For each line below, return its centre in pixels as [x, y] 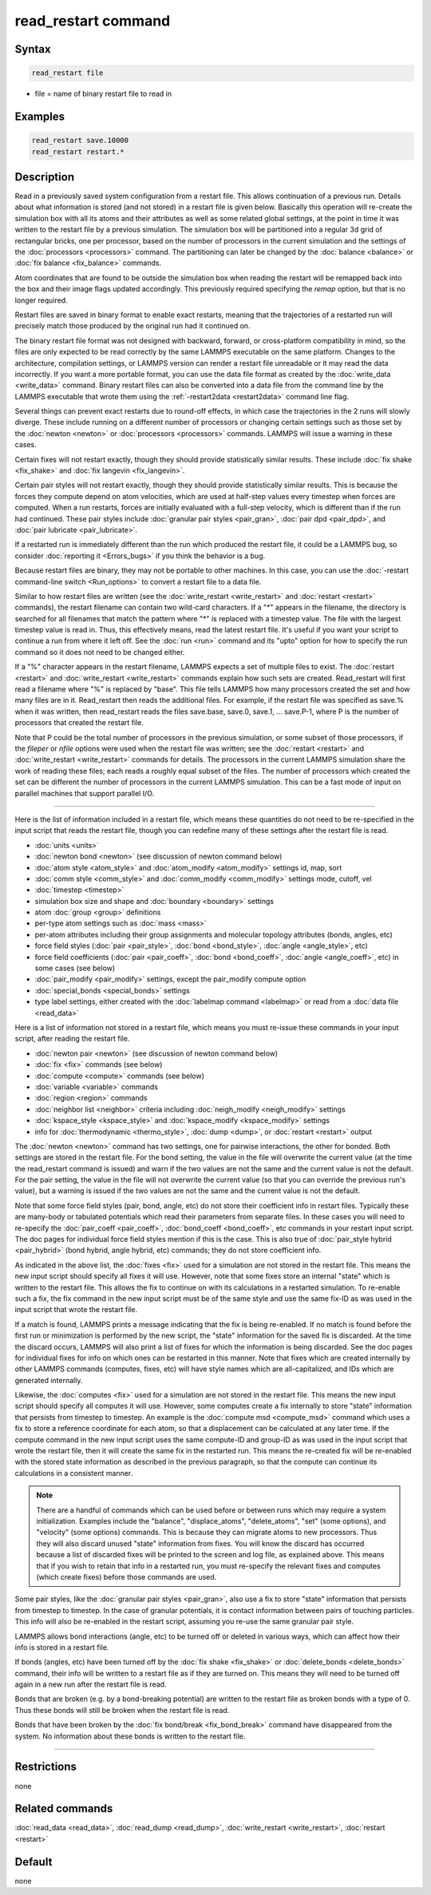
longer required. [41, 300]
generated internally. [49, 1380]
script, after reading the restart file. [72, 1039]
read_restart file [67, 73]
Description [45, 177]
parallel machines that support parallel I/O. [85, 793]
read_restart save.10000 [80, 141]
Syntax [33, 49]
